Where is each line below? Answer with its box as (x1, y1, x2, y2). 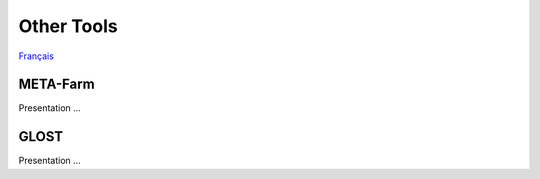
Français (18, 50, 55, 62)
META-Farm (18, 76, 95, 93)
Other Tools (18, 15, 119, 37)
